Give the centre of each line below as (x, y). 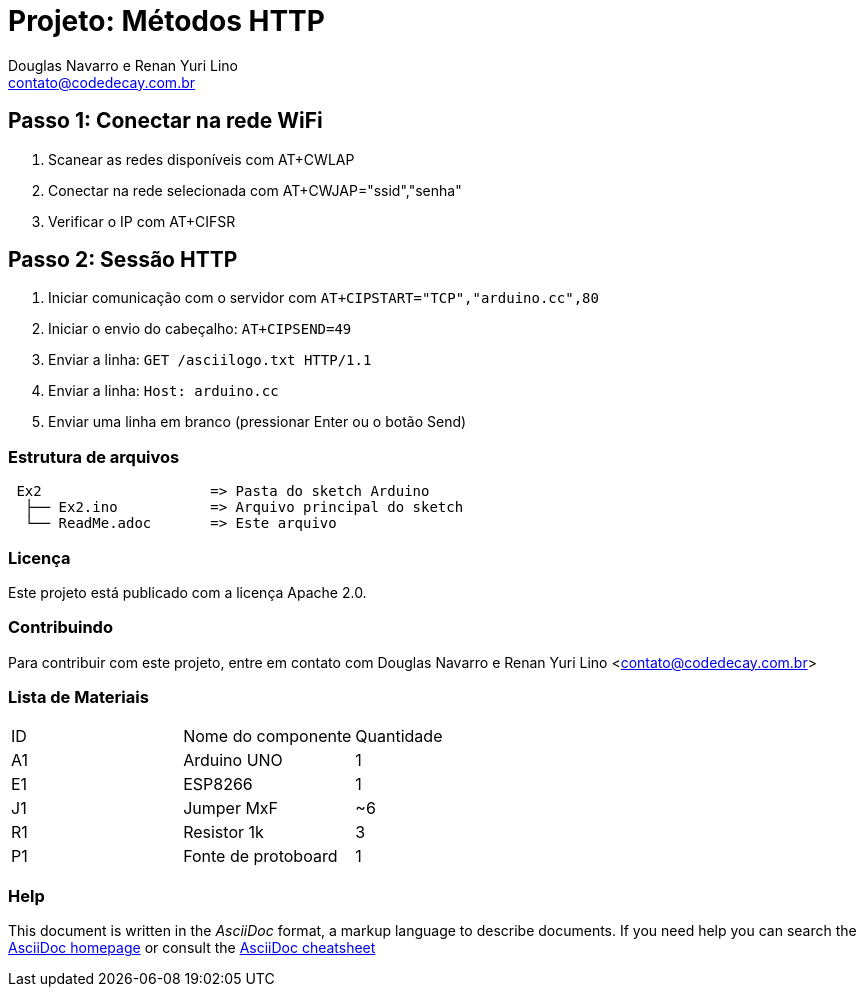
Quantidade (399, 736)
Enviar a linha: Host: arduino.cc (163, 391)
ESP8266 (218, 784)
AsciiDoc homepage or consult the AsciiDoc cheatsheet (192, 948)
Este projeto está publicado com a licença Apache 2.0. (187, 592)
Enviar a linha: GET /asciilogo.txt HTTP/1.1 (210, 360)
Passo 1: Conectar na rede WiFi (165, 121)
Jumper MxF (231, 808)
